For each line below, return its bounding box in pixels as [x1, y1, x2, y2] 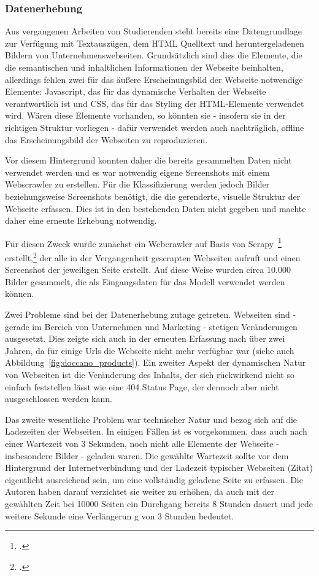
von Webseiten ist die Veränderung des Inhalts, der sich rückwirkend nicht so [5, 368, 294, 381]
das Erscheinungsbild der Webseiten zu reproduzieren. [5, 133, 208, 146]
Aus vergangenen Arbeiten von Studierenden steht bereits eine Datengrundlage [5, 25, 302, 37]
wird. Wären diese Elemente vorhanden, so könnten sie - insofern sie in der [5, 109, 286, 122]
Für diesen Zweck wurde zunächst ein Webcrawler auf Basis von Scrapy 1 [5, 235, 282, 250]
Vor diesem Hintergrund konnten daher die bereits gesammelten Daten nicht [5, 154, 292, 167]
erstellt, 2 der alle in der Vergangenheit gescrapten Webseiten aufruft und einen [5, 249, 301, 264]
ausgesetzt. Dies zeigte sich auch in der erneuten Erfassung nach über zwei [5, 332, 285, 345]
